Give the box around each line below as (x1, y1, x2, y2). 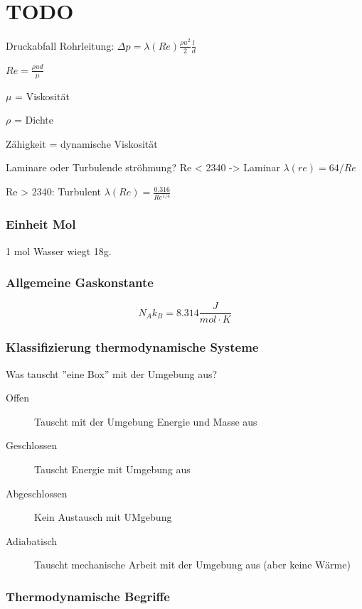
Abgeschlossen (6, 485, 68, 500)
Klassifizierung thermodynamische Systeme (6, 338, 259, 356)
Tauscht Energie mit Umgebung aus (34, 462, 191, 477)
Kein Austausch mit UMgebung (34, 510, 172, 524)
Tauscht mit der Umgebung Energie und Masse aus (34, 414, 257, 429)
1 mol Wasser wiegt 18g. (6, 243, 112, 258)
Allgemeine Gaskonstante (6, 274, 154, 291)
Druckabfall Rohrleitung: (6, 38, 115, 53)
